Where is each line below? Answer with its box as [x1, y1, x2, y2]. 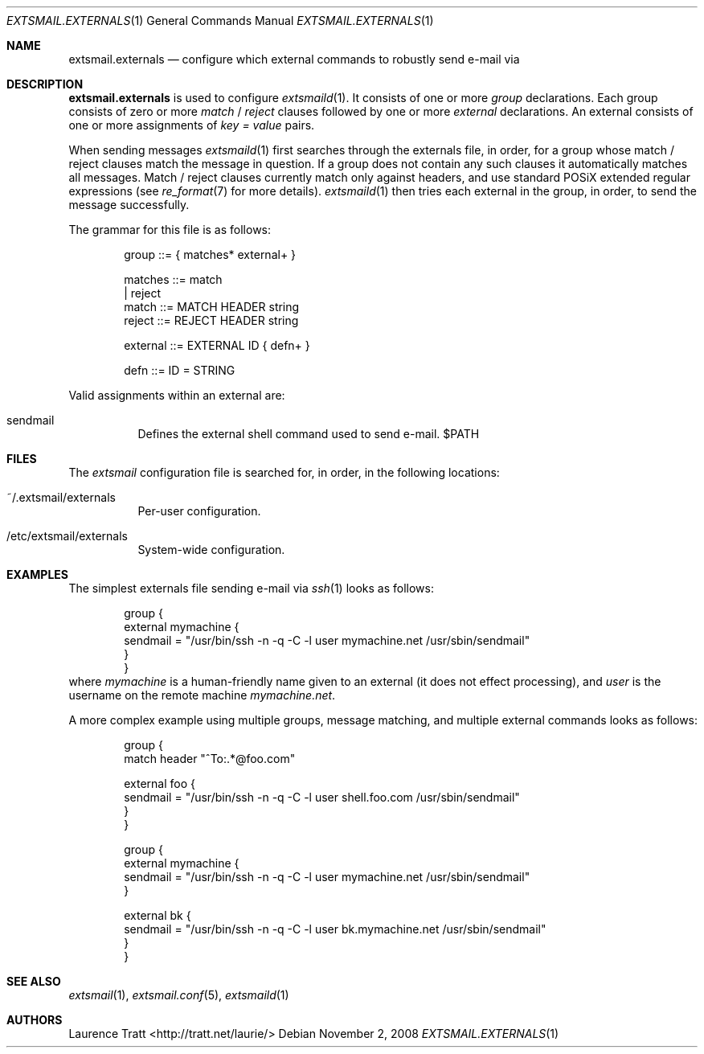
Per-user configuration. [137, 504, 261, 518]
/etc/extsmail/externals [6, 529, 129, 543]
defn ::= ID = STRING [124, 363, 235, 377]
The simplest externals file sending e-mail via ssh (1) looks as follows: [68, 581, 434, 595]
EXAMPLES [6, 568, 68, 581]
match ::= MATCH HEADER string [124, 300, 300, 314]
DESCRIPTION [6, 77, 84, 91]
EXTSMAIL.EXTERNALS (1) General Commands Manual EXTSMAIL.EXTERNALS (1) [6, 14, 434, 27]
